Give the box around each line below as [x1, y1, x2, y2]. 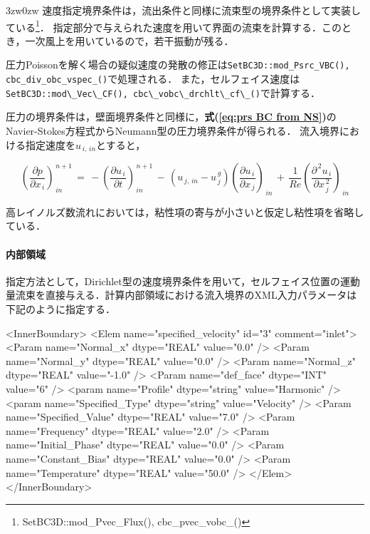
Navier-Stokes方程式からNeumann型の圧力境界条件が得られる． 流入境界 [6, 123, 340, 138]
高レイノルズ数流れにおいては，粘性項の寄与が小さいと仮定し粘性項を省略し [6, 204, 364, 219]
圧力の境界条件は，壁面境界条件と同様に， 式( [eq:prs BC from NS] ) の [6, 109, 337, 124]
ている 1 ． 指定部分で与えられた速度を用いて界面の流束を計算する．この [6, 17, 342, 34]
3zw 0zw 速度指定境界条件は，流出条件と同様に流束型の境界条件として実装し [6, 3, 361, 17]
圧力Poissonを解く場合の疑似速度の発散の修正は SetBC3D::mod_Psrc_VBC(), [6, 57, 350, 72]
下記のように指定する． [6, 302, 115, 317]
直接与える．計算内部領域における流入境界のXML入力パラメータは [45, 287, 357, 302]
